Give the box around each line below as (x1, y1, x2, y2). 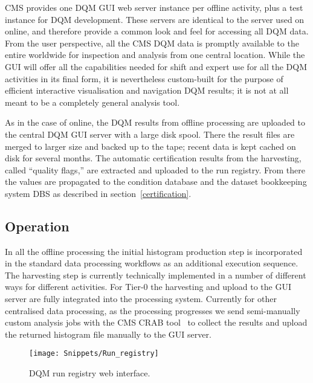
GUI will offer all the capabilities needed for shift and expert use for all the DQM (5, 60, 308, 72)
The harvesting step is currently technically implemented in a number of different (5, 268, 306, 281)
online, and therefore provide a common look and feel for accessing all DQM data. (5, 25, 309, 37)
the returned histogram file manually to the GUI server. (5, 327, 211, 340)
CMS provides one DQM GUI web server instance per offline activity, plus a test (5, 1, 303, 13)
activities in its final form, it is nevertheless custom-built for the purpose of (5, 72, 283, 85)
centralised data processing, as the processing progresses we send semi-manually (5, 304, 300, 317)
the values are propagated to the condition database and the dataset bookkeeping (5, 175, 307, 188)
